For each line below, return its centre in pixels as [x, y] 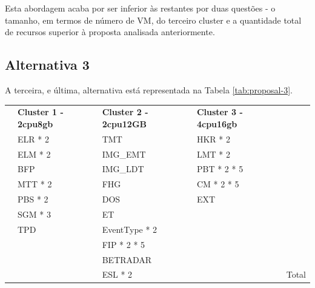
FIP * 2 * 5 [124, 244]
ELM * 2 [34, 154]
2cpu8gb [35, 123]
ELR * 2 [33, 139]
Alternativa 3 [47, 65]
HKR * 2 [213, 139]
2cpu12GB [124, 123]
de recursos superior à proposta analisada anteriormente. [110, 32]
